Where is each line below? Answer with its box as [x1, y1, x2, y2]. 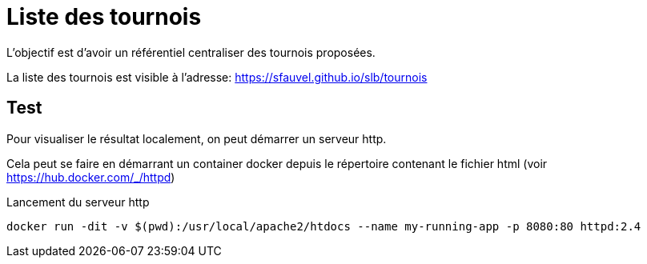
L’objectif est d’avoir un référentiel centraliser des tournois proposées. [6, 45, 376, 59]
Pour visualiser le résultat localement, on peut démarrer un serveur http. [6, 131, 387, 146]
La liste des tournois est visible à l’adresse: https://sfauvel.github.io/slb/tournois [6, 70, 428, 84]
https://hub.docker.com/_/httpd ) [6, 170, 175, 184]
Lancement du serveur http [6, 194, 150, 209]
